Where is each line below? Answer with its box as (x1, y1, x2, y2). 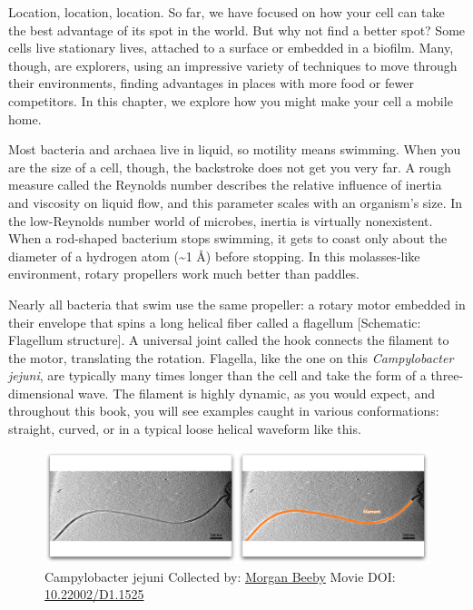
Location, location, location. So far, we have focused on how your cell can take (8, 3, 445, 21)
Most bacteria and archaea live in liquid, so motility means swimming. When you (8, 140, 461, 159)
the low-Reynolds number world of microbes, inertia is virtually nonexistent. (8, 211, 433, 230)
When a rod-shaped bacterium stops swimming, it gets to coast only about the (8, 229, 448, 248)
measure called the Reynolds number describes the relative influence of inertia (8, 175, 442, 194)
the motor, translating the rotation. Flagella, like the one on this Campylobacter (8, 348, 454, 367)
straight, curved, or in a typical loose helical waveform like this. (8, 419, 361, 438)
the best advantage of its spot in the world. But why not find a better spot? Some (8, 20, 466, 39)
